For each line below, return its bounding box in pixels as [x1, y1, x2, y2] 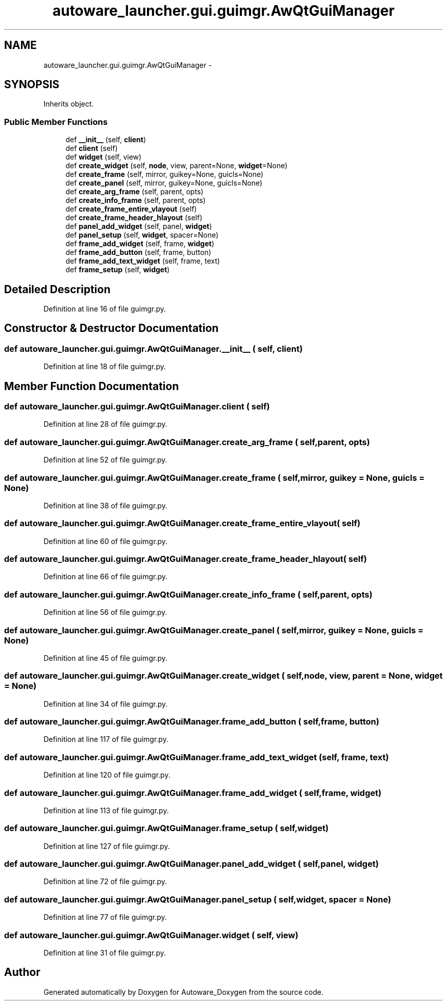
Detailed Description [4, 282, 111, 296]
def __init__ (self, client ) [65, 135, 146, 144]
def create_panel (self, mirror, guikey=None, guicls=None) [65, 178, 263, 188]
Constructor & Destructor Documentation [4, 322, 219, 335]
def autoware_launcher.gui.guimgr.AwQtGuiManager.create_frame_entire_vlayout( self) [4, 518, 361, 529]
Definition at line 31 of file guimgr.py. [43, 948, 166, 957]
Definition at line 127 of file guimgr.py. [43, 841, 170, 851]
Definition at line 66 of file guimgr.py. [43, 572, 167, 581]
